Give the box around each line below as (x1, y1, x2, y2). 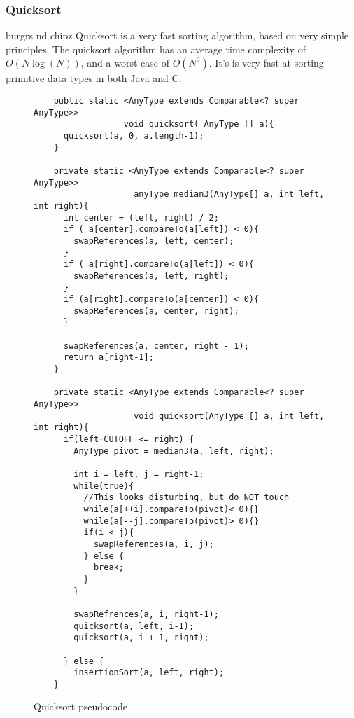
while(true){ (73, 481, 134, 491)
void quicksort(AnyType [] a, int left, (134, 410, 325, 421)
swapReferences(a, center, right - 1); (63, 340, 249, 351)
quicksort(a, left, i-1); (73, 621, 194, 631)
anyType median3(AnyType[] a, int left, (134, 189, 325, 200)
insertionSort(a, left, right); (73, 668, 225, 678)
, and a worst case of (80, 55, 169, 70)
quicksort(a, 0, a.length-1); (63, 130, 204, 141)
